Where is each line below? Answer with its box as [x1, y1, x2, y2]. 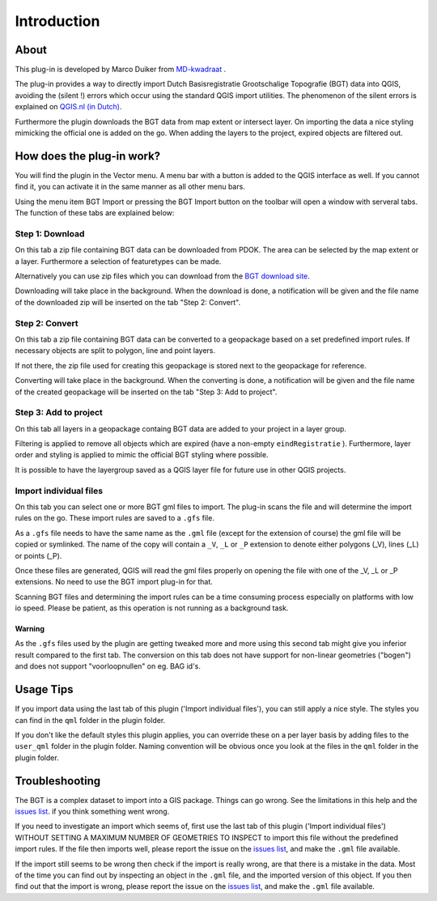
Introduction [15, 12, 100, 30]
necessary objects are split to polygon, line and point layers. [15, 346, 216, 355]
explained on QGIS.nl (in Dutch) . [15, 102, 122, 112]
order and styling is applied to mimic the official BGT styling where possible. [15, 450, 269, 460]
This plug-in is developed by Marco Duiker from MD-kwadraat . [15, 65, 227, 74]
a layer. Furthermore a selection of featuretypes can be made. [15, 256, 222, 266]
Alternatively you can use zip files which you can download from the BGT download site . [15, 271, 311, 281]
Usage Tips [15, 682, 74, 696]
